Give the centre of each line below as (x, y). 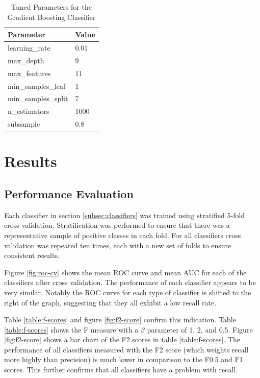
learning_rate (29, 48)
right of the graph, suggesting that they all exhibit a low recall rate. (110, 302)
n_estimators (29, 111)
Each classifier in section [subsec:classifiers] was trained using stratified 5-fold (125, 215)
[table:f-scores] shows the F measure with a (71, 329)
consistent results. (32, 255)
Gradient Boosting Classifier (51, 17)
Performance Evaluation (69, 193)
